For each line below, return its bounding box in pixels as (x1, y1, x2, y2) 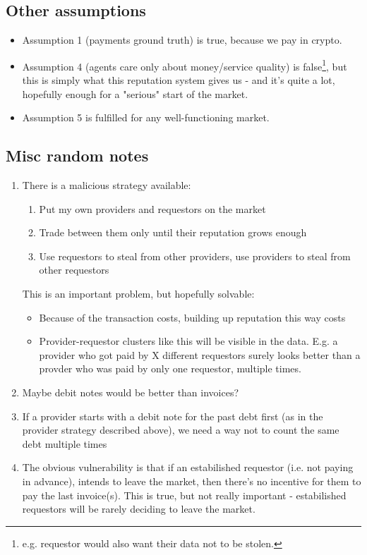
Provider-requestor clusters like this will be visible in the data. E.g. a (39, 334, 338, 348)
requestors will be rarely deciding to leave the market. (22, 501, 255, 516)
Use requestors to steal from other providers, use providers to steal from (39, 248, 351, 263)
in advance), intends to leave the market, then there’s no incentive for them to (22, 473, 361, 488)
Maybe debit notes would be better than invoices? (22, 384, 239, 399)
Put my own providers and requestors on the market (39, 201, 266, 216)
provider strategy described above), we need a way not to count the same (22, 422, 339, 437)
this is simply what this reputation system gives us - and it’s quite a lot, (22, 73, 335, 87)
